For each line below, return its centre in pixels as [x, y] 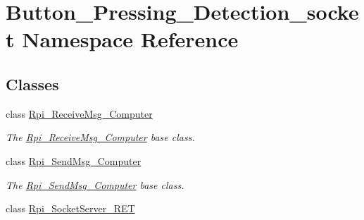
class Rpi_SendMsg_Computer [74, 160]
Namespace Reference [130, 39]
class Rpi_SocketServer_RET [70, 208]
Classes [32, 84]
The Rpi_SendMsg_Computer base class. [95, 184]
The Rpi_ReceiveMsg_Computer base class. [100, 137]
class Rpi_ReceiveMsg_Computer [79, 113]
